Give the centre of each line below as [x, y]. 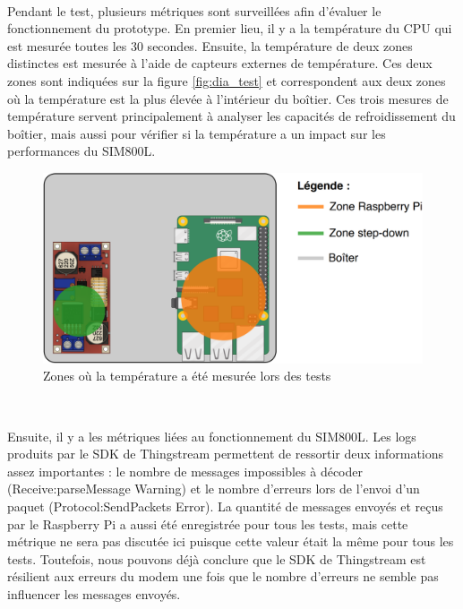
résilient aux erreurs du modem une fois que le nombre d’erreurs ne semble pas [223, 576]
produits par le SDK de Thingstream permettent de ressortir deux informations [226, 454]
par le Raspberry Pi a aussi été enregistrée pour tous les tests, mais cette [208, 523]
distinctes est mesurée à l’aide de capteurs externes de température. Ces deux [220, 63]
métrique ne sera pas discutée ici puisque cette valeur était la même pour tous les [231, 541]
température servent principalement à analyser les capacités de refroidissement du [231, 116]
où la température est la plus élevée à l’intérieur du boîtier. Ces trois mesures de [228, 98]
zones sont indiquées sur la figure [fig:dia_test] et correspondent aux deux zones [227, 80]
